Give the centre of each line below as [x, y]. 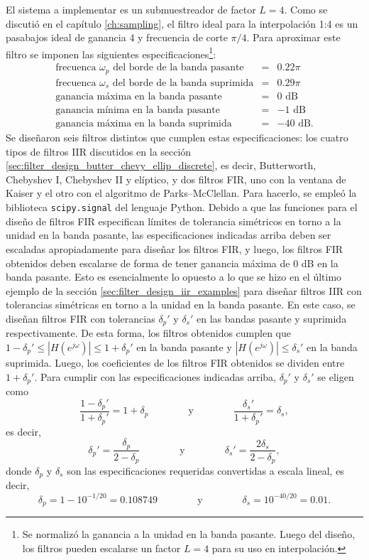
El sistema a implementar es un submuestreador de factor [131, 9]
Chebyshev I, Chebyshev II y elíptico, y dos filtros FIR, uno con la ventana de [176, 179]
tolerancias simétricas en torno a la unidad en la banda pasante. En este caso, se [181, 305]
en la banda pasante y [184, 346]
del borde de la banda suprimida [183, 83]
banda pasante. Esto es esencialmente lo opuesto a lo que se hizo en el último [174, 277]
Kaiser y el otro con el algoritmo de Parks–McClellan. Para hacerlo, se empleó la [181, 193]
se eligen [336, 376]
